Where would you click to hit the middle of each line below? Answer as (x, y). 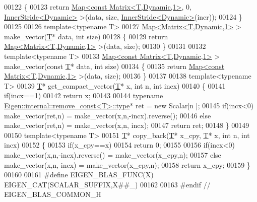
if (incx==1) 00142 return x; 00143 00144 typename (84, 95)
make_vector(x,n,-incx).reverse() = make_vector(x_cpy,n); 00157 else (113, 154)
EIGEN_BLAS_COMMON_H (53, 194)
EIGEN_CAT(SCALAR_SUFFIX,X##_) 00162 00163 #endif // (107, 184)
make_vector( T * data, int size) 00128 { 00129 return (86, 36)
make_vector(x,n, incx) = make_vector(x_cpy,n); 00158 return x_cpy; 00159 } (127, 164)
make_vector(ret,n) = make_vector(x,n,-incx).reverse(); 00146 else (108, 115)
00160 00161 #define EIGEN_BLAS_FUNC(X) (79, 175)
